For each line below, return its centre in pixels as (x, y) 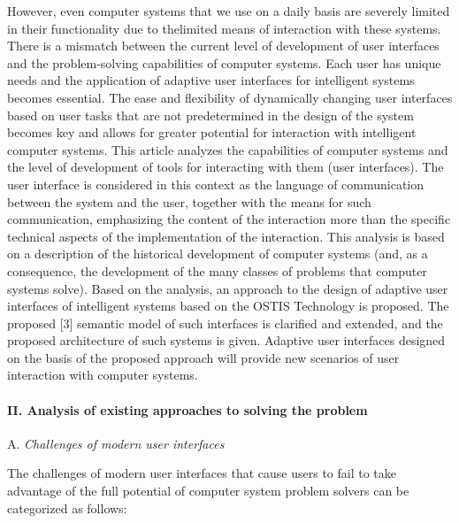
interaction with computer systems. (103, 375)
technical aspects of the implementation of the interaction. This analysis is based (226, 236)
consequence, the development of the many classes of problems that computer (217, 270)
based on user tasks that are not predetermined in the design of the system (210, 115)
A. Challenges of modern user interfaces (116, 443)
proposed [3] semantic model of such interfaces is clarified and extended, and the (225, 323)
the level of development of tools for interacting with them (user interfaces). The (226, 167)
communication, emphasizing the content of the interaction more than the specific (229, 219)
